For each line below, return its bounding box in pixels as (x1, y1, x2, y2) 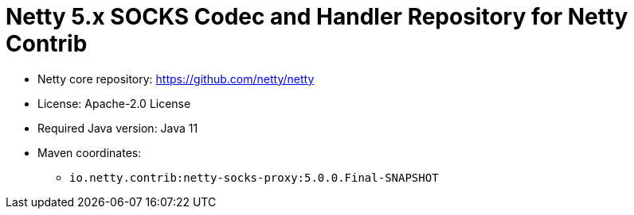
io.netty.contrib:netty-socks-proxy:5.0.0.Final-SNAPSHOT (69, 171, 439, 184)
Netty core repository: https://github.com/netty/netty (37, 71, 315, 86)
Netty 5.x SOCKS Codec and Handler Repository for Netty (6, 3, 628, 30)
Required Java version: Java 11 (37, 121, 198, 135)
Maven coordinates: (37, 145, 142, 159)
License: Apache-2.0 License (37, 96, 191, 110)
